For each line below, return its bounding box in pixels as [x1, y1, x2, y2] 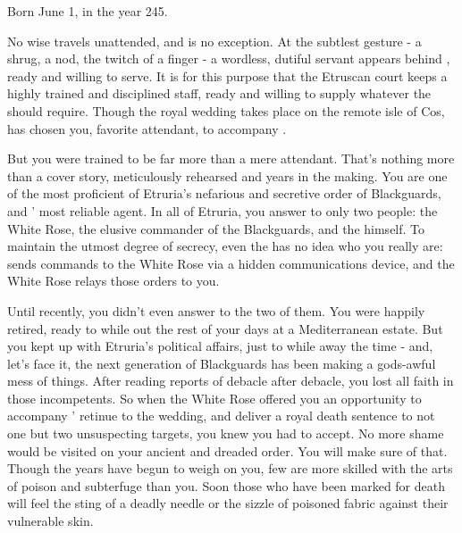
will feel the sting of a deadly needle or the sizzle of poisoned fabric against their [7, 494, 449, 512]
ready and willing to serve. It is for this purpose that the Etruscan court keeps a [7, 66, 448, 85]
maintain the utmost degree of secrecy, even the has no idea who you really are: [7, 237, 443, 255]
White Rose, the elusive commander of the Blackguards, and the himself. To [7, 219, 425, 237]
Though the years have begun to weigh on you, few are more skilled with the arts [7, 459, 453, 478]
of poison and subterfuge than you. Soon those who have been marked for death [7, 476, 445, 495]
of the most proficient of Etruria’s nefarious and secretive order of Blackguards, [7, 184, 441, 203]
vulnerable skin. [7, 512, 94, 530]
